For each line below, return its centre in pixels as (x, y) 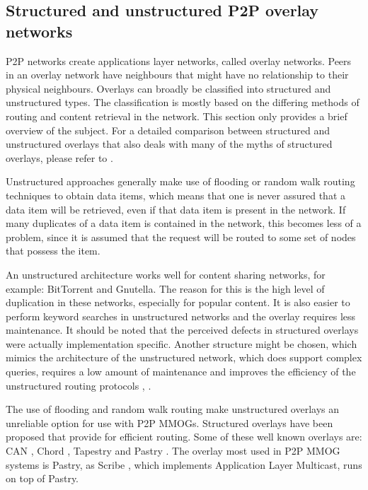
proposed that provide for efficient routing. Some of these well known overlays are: (184, 437)
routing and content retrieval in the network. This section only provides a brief (177, 116)
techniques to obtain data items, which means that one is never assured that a (176, 195)
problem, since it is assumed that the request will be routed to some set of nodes (181, 237)
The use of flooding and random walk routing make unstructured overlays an (173, 409)
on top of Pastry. (42, 478)
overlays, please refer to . (59, 157)
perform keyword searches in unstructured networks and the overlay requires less (181, 316)
